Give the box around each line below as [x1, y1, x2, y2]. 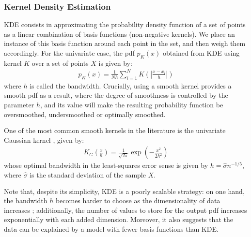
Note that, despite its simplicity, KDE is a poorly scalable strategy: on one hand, [4, 186, 245, 196]
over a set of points [31, 58, 89, 68]
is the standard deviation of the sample [30, 169, 146, 179]
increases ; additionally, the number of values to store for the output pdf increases [4, 205, 247, 215]
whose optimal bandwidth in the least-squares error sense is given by [4, 160, 208, 170]
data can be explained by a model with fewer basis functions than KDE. [4, 223, 219, 234]
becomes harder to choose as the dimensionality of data [55, 195, 220, 206]
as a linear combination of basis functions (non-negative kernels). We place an [4, 29, 235, 39]
